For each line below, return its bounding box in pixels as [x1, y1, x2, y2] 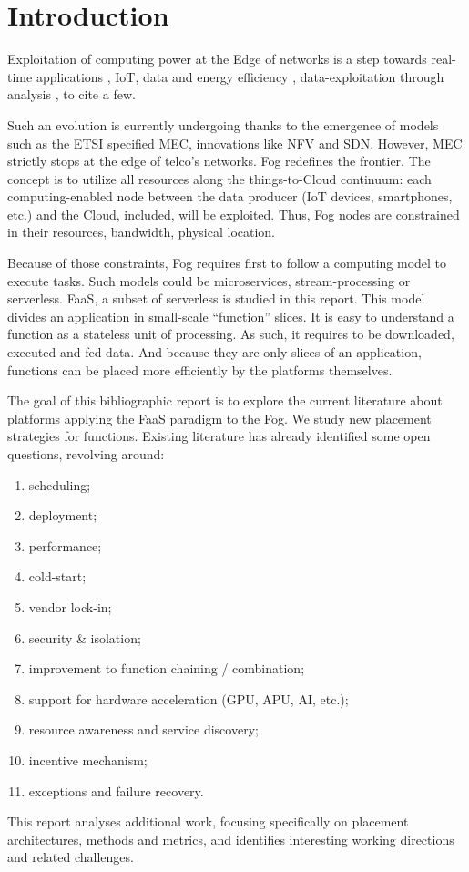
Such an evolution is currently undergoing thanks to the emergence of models [7, 115, 439, 134]
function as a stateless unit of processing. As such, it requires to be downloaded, [7, 324, 454, 344]
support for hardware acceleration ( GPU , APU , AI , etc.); [28, 689, 349, 708]
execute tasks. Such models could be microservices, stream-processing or [7, 271, 411, 290]
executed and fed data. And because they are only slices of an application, [7, 343, 422, 362]
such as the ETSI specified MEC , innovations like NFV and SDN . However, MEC [7, 133, 463, 152]
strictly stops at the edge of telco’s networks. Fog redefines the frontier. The [7, 151, 431, 170]
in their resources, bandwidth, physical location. [7, 222, 275, 241]
